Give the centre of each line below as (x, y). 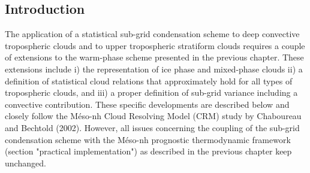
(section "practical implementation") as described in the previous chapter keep (148, 151)
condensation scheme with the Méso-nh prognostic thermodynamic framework (148, 139)
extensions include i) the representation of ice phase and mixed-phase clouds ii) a (154, 69)
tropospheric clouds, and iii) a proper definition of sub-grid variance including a (151, 92)
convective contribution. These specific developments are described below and (147, 104)
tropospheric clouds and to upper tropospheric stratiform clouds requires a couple (155, 45)
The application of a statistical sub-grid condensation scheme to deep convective (152, 34)
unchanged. (25, 163)
